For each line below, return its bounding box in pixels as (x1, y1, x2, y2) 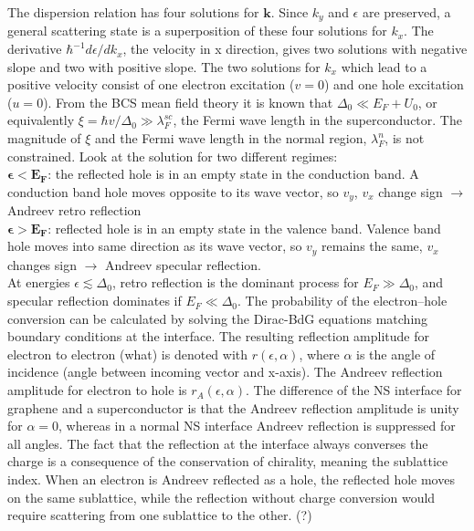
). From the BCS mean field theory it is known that (43, 92, 333, 111)
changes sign (7, 255, 77, 274)
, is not (384, 129, 425, 148)
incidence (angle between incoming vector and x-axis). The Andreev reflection (7, 362, 443, 381)
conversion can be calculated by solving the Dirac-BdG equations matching (7, 308, 428, 328)
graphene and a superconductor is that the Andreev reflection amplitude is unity (7, 398, 459, 417)
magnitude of (7, 129, 81, 148)
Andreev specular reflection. (105, 255, 261, 274)
